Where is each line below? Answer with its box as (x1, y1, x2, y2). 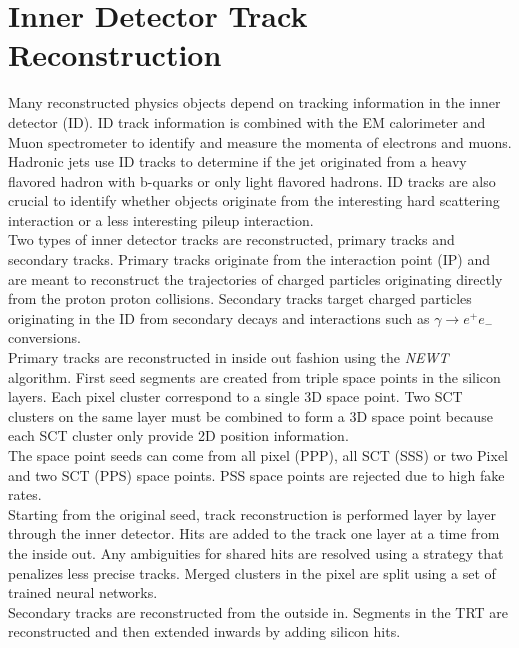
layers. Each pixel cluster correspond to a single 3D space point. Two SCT (8, 386, 463, 407)
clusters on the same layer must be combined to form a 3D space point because (8, 405, 493, 426)
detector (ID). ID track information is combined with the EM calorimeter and (8, 111, 486, 132)
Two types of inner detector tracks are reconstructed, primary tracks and (8, 229, 455, 250)
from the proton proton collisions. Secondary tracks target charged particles (8, 288, 472, 309)
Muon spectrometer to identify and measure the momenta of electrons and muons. (8, 131, 512, 152)
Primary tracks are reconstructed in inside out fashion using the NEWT (8, 347, 449, 368)
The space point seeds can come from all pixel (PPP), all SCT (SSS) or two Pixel (8, 445, 509, 465)
